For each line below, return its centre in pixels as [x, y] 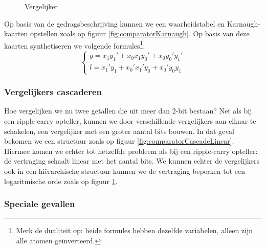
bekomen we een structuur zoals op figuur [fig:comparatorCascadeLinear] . [119, 141]
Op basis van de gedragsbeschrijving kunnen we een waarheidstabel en [115, 23]
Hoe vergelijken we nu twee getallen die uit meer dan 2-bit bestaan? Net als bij [128, 111]
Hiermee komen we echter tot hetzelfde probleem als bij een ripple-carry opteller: [131, 151]
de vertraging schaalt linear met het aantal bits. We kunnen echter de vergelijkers [132, 161]
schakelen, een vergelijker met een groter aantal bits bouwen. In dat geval [119, 131]
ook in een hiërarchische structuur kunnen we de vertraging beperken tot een [125, 171]
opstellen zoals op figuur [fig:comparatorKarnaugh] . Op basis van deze [140, 33]
